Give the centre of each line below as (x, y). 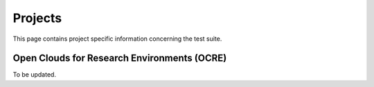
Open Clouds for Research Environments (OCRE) (120, 58)
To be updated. (35, 75)
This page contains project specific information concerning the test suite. (117, 39)
